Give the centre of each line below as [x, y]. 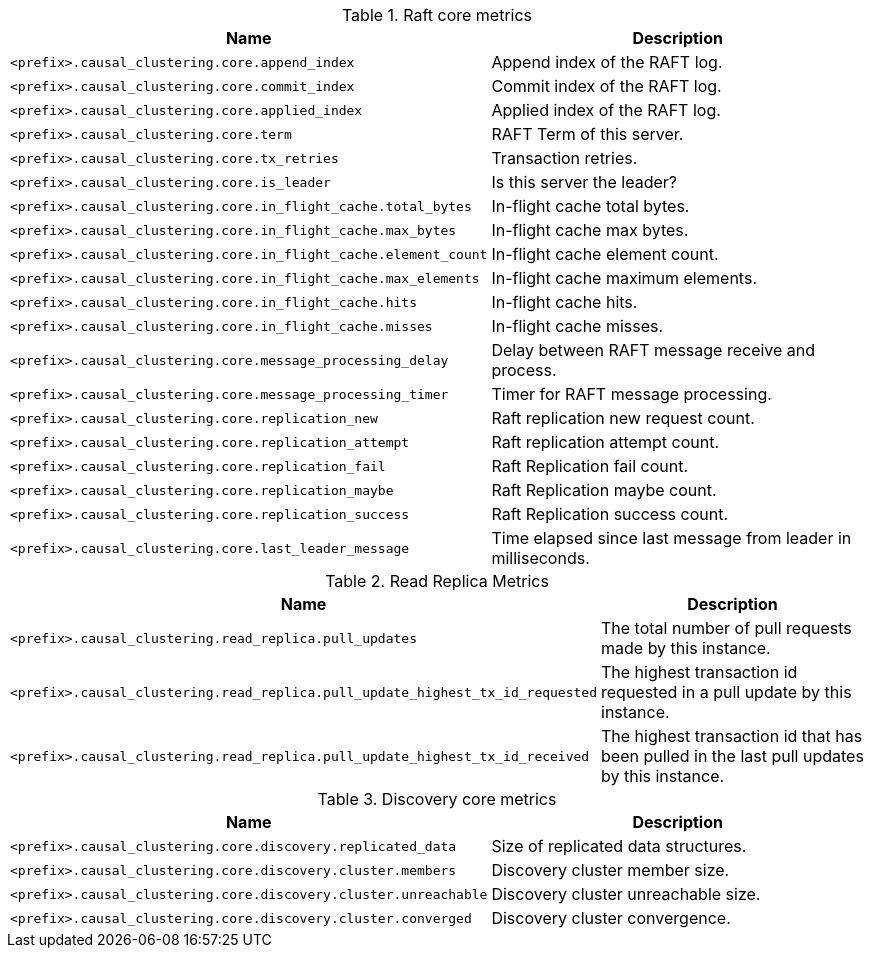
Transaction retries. [564, 158]
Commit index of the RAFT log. [606, 86]
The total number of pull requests [726, 628]
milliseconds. [540, 558]
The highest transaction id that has [732, 736]
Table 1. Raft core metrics [437, 15]
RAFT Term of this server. [587, 134]
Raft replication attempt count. [605, 442]
